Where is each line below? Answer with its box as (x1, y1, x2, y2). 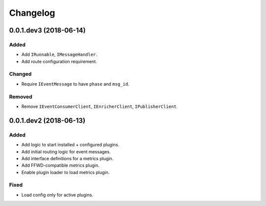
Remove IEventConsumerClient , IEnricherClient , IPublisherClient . (21, 103, 178, 109)
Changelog (9, 7, 55, 18)
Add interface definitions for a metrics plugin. (21, 155, 114, 161)
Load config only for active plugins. (21, 192, 94, 198)
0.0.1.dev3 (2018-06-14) (9, 26, 86, 34)
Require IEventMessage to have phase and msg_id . (21, 81, 130, 87)
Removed (9, 93, 33, 100)
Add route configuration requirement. (21, 58, 97, 64)
